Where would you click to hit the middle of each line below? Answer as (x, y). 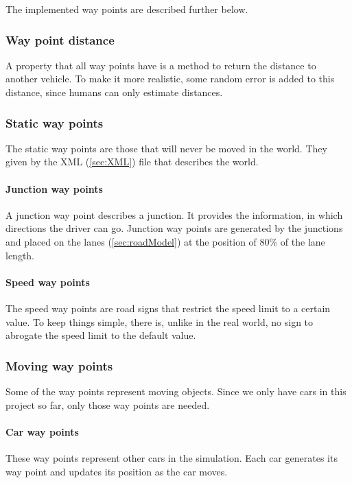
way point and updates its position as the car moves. (117, 471)
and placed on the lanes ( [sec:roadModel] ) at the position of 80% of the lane (165, 241)
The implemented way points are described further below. (127, 9)
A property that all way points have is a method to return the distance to (161, 65)
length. (20, 255)
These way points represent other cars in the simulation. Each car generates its (172, 457)
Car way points (42, 431)
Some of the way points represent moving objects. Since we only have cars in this (176, 391)
